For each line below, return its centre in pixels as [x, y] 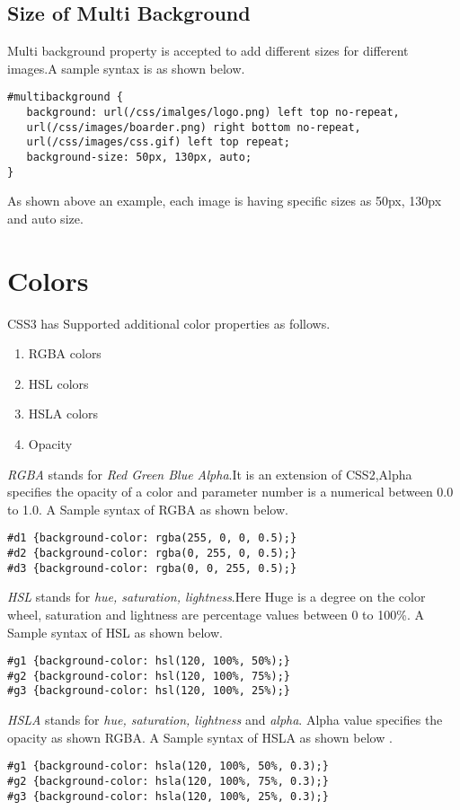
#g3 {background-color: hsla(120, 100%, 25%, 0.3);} [168, 796]
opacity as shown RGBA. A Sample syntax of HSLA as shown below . [200, 737]
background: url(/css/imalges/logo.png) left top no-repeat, [213, 113]
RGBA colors [65, 353]
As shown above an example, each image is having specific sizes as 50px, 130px [225, 201]
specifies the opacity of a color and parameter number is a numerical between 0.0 [230, 492]
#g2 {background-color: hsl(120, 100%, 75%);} [149, 676]
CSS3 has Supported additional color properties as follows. [169, 323]
